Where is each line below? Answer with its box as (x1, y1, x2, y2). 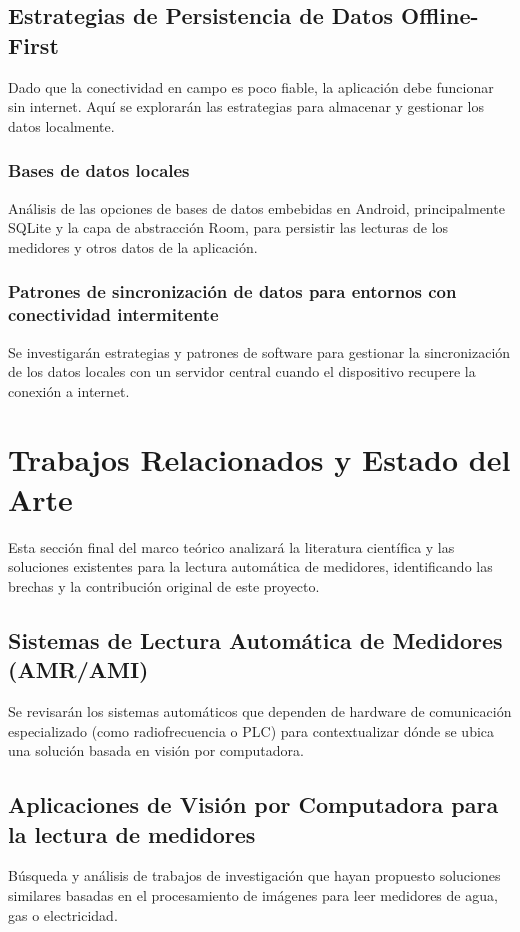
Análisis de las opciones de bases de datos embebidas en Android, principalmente (8, 197, 505, 218)
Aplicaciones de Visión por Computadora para (8, 789, 499, 820)
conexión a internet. (8, 380, 130, 401)
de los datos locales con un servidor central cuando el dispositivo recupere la (8, 361, 476, 382)
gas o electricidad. (8, 904, 118, 925)
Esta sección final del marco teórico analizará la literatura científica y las (8, 536, 455, 557)
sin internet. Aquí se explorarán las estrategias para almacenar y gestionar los (8, 96, 485, 117)
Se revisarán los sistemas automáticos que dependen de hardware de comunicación (8, 700, 512, 721)
